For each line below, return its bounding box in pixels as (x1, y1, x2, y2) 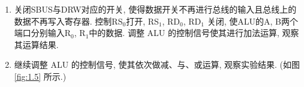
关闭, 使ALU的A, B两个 (207, 14, 298, 27)
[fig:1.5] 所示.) (14, 70, 67, 82)
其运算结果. (14, 38, 59, 50)
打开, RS (126, 14, 159, 27)
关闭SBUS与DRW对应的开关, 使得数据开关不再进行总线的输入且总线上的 (14, 3, 297, 15)
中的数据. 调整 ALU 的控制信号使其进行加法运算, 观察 (89, 26, 299, 39)
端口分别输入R (14, 26, 71, 39)
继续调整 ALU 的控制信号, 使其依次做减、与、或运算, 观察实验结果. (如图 (14, 58, 300, 71)
